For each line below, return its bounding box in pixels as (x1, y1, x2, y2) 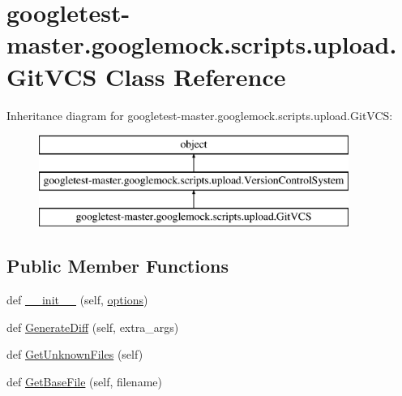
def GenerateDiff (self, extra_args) (6, 318, 179, 335)
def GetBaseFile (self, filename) (6, 373, 162, 390)
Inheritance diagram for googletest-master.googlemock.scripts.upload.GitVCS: (6, 106, 393, 123)
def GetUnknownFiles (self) (6, 346, 143, 363)
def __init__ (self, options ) (6, 291, 148, 308)
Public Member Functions (6, 253, 229, 278)
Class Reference (105, 59, 286, 93)
